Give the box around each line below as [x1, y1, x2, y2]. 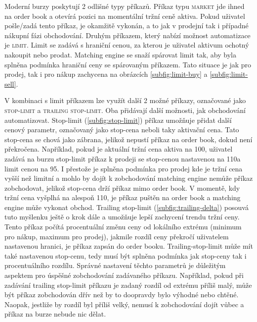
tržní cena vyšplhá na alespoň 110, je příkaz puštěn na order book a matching [4, 192, 241, 203]
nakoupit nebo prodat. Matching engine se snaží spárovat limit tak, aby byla [4, 49, 236, 59]
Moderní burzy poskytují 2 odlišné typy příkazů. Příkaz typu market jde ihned [4, 1, 245, 11]
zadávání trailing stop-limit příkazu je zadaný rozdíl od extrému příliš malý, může [4, 279, 252, 290]
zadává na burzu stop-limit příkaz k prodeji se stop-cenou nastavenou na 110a [4, 153, 241, 163]
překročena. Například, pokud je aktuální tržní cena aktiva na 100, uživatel [4, 144, 233, 154]
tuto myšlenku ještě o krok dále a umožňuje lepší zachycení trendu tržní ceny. [4, 212, 240, 222]
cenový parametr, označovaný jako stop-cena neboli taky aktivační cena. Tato [4, 124, 239, 135]
